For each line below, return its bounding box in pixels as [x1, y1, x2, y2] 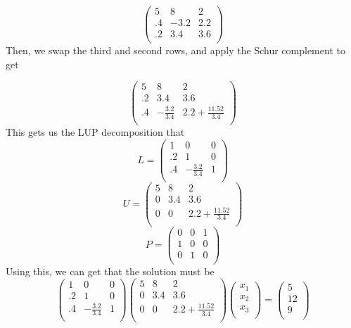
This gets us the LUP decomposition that [6, 124, 185, 139]
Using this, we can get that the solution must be [6, 263, 215, 278]
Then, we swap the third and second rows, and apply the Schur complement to [6, 43, 345, 58]
